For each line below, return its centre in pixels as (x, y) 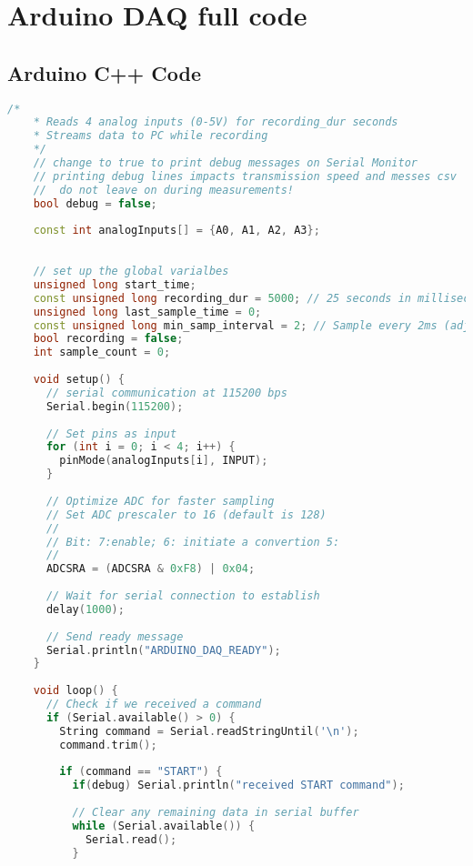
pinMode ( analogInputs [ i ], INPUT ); (164, 461)
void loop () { (75, 691)
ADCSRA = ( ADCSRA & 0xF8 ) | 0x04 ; (151, 569)
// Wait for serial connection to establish (183, 596)
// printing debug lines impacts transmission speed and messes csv (245, 176)
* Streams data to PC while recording (151, 136)
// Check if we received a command (154, 705)
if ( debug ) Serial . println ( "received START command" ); (238, 785)
